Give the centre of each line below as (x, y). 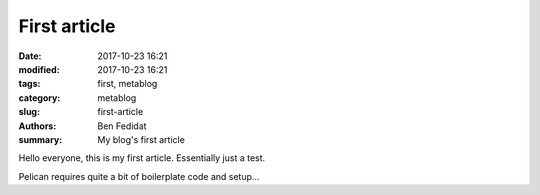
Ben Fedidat (122, 126)
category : (39, 97)
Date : (30, 56)
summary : (40, 139)
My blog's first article (141, 139)
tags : (29, 84)
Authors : (37, 126)
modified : (39, 69)
